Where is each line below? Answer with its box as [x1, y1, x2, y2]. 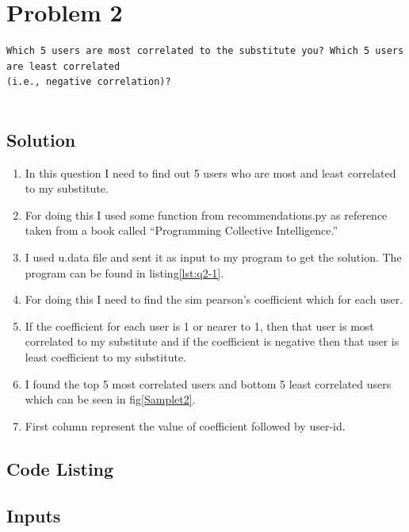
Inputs [6, 503, 61, 527]
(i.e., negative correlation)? [6, 76, 171, 88]
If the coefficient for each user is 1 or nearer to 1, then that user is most [25, 317, 374, 334]
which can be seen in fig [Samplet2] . [25, 391, 196, 408]
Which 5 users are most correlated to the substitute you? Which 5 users [6, 45, 404, 57]
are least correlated [6, 60, 120, 72]
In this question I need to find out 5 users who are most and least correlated [25, 164, 396, 181]
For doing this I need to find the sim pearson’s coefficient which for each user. [25, 291, 403, 308]
